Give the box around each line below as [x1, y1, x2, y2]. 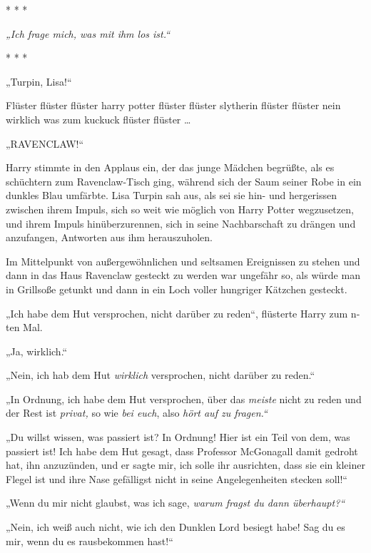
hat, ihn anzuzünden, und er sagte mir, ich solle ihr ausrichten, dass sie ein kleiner [6, 457, 365, 472]
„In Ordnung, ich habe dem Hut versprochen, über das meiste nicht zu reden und [6, 391, 362, 406]
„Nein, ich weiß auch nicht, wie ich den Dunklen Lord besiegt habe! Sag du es [6, 519, 345, 534]
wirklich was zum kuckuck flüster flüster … [6, 111, 191, 126]
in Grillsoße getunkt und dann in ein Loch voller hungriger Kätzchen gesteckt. [6, 281, 347, 296]
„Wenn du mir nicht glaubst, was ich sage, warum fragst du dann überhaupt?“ [6, 495, 345, 510]
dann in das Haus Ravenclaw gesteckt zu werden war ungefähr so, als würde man [6, 268, 360, 283]
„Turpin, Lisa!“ [6, 73, 72, 88]
